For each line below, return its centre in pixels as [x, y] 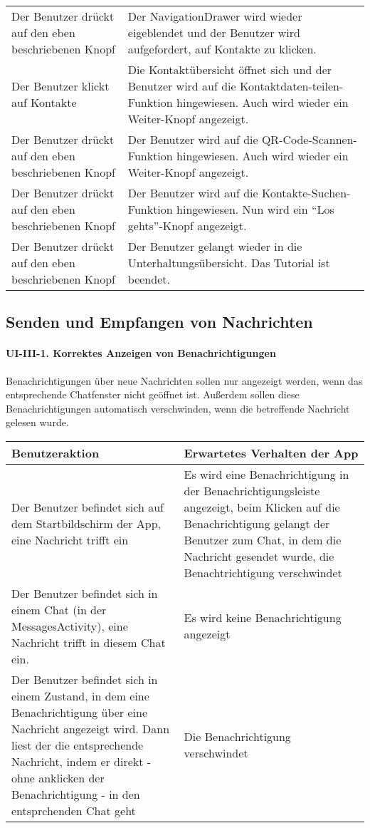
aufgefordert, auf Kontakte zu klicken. [222, 49]
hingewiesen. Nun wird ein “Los [255, 209]
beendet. [149, 279]
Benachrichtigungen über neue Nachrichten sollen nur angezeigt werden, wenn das [184, 380]
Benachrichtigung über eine [79, 712]
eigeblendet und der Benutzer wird [214, 32]
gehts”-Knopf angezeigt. [187, 226]
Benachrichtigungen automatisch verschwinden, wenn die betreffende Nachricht [178, 408]
